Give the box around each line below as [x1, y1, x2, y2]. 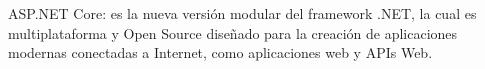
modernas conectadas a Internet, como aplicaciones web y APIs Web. [8, 42, 433, 63]
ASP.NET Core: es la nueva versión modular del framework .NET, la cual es [8, 3, 477, 23]
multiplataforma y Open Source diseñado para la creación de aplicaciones [8, 22, 458, 43]
